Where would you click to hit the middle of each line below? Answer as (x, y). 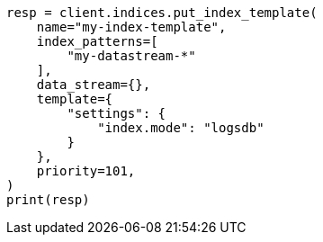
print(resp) (48, 200)
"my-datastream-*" (131, 56)
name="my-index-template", (131, 27)
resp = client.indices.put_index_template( (162, 13)
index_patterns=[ (97, 41)
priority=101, (86, 171)
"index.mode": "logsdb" (181, 128)
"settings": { (117, 113)
